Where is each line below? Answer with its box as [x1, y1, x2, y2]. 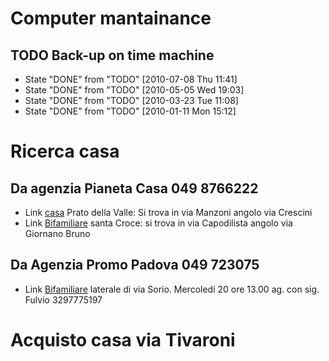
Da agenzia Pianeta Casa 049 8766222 [10, 180, 259, 197]
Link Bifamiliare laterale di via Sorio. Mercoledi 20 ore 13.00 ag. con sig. [24, 283, 320, 295]
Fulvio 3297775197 [24, 293, 103, 306]
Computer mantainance [10, 7, 212, 30]
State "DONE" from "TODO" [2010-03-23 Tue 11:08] [24, 95, 239, 106]
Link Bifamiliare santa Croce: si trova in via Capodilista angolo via [24, 217, 293, 229]
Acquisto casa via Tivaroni [10, 329, 236, 351]
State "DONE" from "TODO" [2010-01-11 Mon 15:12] [24, 105, 237, 117]
